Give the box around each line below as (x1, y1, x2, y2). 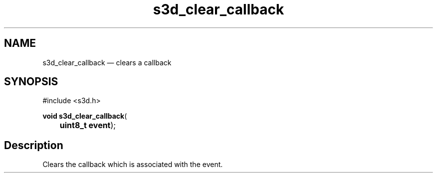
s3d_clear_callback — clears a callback (42, 58, 172, 67)
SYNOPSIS (4, 75, 58, 88)
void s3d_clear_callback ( (42, 112, 127, 121)
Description (4, 139, 63, 152)
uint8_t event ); (59, 120, 116, 131)
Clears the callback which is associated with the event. (42, 160, 223, 169)
